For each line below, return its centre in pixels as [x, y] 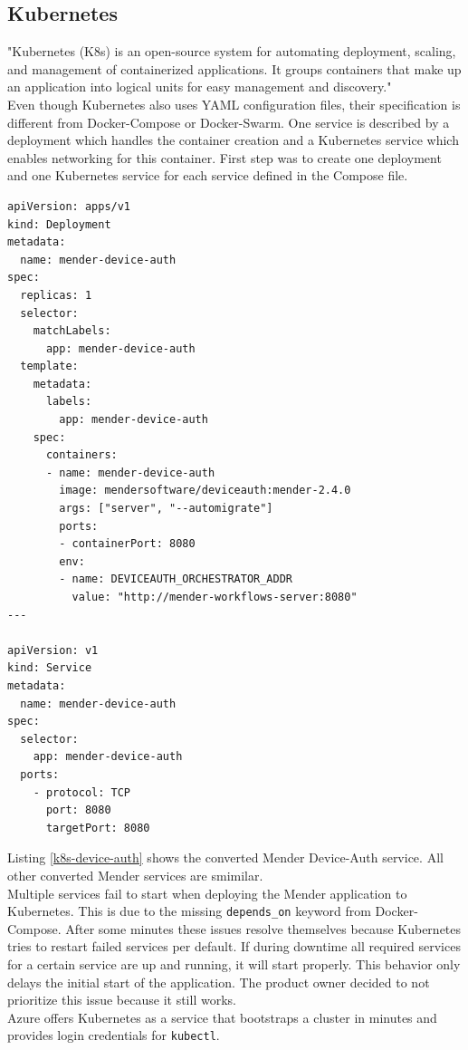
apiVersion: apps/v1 [69, 206]
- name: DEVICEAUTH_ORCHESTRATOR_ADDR [176, 579]
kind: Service [50, 668]
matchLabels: [72, 331]
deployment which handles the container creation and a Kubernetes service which [233, 140]
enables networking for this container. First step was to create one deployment [224, 157]
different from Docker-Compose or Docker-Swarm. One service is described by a [229, 122]
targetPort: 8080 [98, 828]
